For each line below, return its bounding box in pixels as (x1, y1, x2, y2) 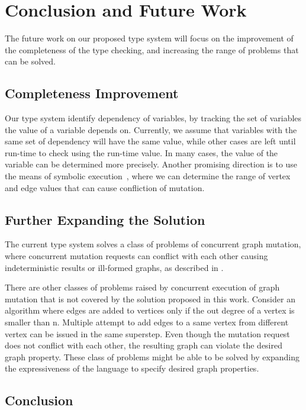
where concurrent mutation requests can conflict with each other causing (5, 250, 268, 262)
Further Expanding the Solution (5, 210, 205, 228)
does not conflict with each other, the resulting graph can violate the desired (5, 339, 282, 351)
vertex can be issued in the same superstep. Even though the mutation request (5, 327, 290, 340)
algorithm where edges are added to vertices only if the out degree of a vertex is (5, 304, 295, 317)
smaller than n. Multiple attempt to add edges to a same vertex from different (5, 316, 289, 328)
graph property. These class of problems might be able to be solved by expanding (5, 350, 299, 363)
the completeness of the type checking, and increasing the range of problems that (5, 43, 299, 56)
